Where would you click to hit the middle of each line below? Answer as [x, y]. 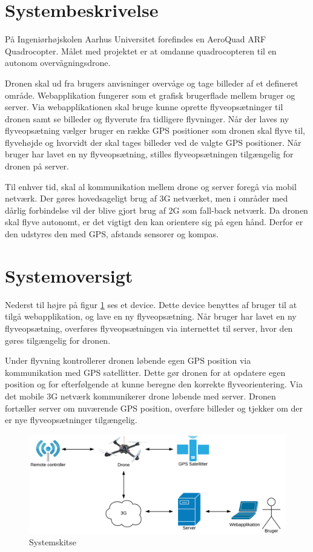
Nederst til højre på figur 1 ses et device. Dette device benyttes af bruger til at [151, 304]
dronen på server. [37, 166]
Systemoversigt [69, 275]
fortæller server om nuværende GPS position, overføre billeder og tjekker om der [154, 408]
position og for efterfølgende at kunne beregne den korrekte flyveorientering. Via [154, 384]
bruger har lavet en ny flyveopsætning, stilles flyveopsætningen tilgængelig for [149, 154]
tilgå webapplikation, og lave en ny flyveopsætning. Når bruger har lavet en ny [151, 316]
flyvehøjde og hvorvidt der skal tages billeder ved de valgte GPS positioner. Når [153, 142]
